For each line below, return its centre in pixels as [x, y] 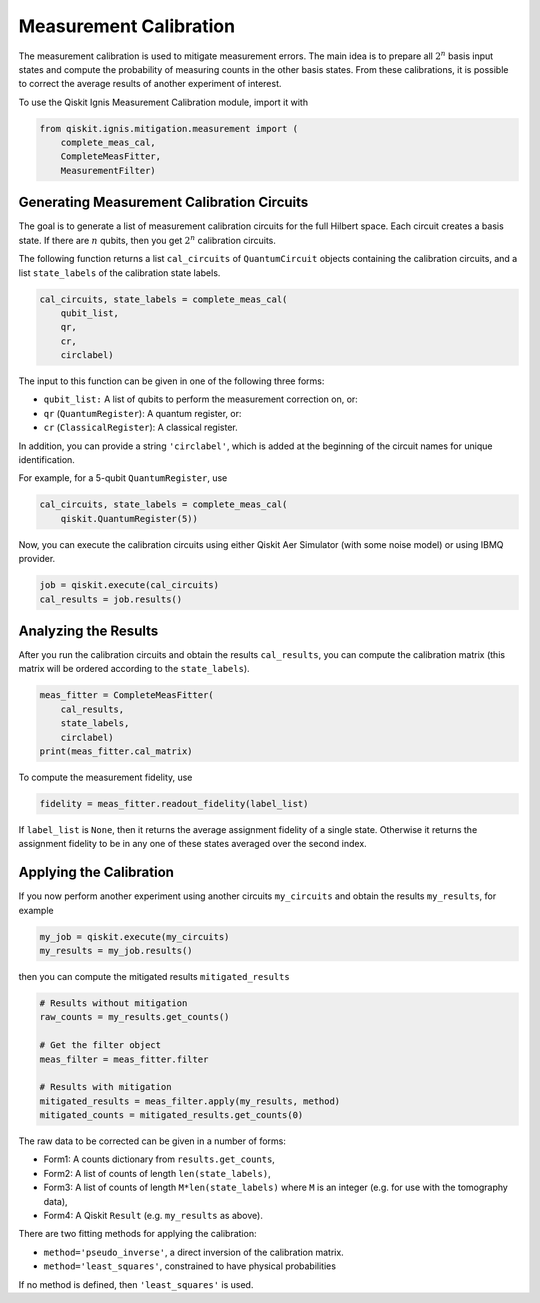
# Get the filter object [100, 1045]
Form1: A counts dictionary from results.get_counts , [159, 1159]
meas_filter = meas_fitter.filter [124, 1059]
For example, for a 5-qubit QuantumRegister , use [123, 478]
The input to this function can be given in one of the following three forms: [171, 381]
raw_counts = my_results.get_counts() [134, 1017]
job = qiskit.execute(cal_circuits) [129, 585]
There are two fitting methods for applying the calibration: [137, 1234]
